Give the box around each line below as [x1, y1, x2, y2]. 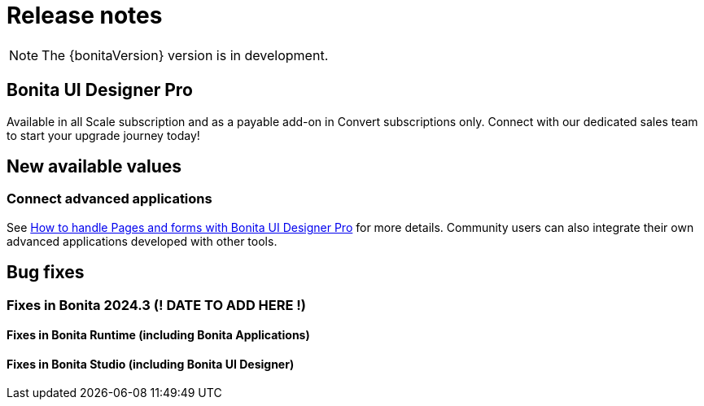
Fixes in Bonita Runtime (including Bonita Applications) [7, 328, 310, 343]
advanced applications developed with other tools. [7, 234, 278, 248]
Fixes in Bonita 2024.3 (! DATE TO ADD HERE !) [7, 296, 306, 313]
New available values [7, 156, 182, 177]
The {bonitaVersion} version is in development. [42, 46, 329, 63]
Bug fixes [7, 262, 85, 283]
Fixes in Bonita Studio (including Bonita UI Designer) [7, 356, 295, 371]
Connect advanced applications [7, 190, 212, 207]
